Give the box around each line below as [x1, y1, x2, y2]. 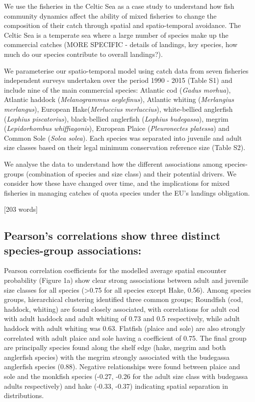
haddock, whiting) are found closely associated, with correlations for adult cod [4, 303, 240, 314]
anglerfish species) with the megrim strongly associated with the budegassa [4, 352, 229, 362]
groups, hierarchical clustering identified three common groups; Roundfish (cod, [4, 294, 243, 304]
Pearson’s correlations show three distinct [4, 228, 221, 243]
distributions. [4, 390, 44, 401]
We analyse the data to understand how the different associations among [4, 158, 223, 169]
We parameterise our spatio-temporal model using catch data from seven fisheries [4, 65, 249, 75]
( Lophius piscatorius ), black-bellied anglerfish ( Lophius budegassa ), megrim [4, 113, 229, 124]
